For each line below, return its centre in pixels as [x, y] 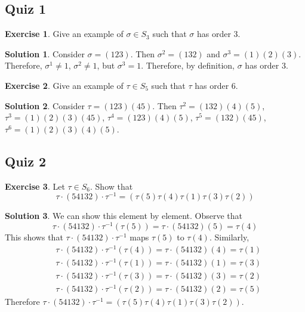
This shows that [34, 237]
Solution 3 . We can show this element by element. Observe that [124, 216]
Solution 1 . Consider [45, 53]
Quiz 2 [26, 161]
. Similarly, [229, 237]
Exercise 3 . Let [35, 186]
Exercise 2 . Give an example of [64, 85]
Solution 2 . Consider [45, 105]
